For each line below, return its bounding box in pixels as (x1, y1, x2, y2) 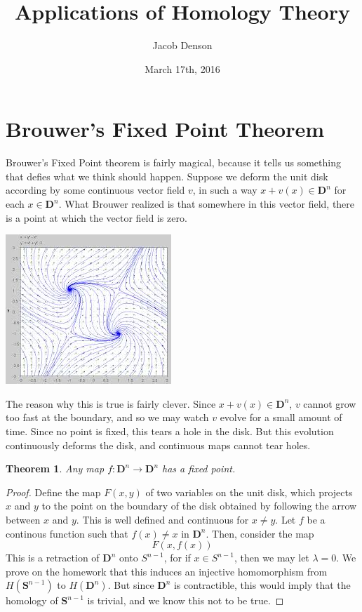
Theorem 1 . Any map (6, 461, 105, 476)
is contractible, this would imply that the (173, 578, 351, 592)
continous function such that (6, 526, 128, 540)
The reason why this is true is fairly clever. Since (6, 396, 216, 411)
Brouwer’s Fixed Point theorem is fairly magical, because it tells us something (6, 155, 341, 170)
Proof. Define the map (6, 484, 101, 499)
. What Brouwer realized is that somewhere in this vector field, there (58, 197, 355, 211)
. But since (107, 578, 154, 592)
